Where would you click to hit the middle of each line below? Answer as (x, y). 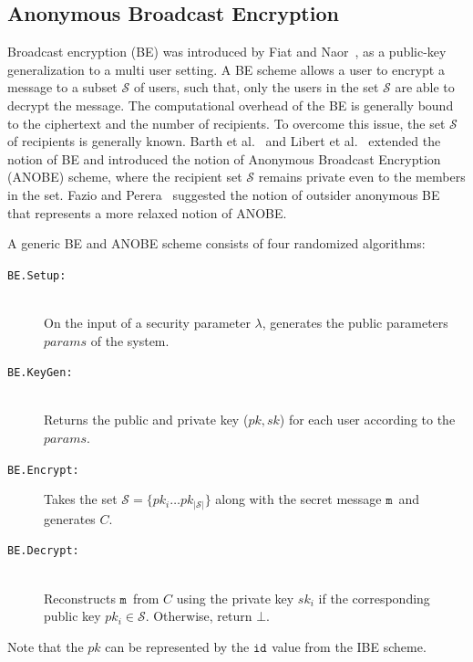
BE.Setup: (37, 275)
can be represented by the (177, 646)
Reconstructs (80, 598)
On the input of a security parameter (147, 322)
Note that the (46, 646)
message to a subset (62, 87)
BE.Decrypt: (43, 551)
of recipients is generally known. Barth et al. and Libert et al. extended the (224, 141)
